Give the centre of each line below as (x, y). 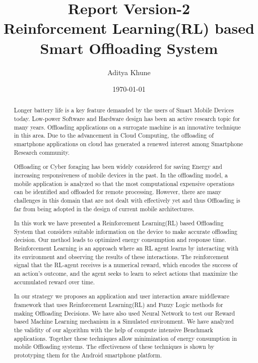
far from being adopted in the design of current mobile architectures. (104, 208)
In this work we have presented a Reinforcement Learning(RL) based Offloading (119, 223)
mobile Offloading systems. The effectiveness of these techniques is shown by (114, 347)
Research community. (42, 152)
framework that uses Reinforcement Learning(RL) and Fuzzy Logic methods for (118, 304)
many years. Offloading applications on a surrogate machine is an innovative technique (127, 127)
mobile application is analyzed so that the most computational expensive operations (124, 183)
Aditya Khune (129, 72)
